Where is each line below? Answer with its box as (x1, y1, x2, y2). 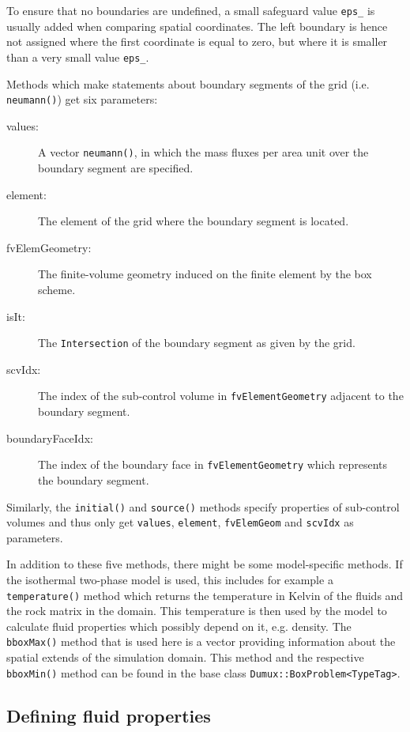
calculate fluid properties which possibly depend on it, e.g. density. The (6, 617, 352, 634)
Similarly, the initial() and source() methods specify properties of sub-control (6, 498, 400, 515)
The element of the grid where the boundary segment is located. (38, 213, 349, 229)
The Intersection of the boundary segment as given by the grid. (38, 334, 355, 351)
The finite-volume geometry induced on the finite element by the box (38, 266, 372, 282)
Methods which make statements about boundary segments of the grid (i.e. (6, 75, 370, 92)
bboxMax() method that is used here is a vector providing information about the (6, 633, 396, 650)
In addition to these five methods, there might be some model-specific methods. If (6, 556, 403, 572)
